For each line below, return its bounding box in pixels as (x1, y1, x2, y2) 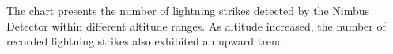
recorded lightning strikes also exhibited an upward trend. (6, 33, 287, 49)
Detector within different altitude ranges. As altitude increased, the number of (6, 17, 386, 34)
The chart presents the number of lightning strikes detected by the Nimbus (6, 2, 370, 18)
